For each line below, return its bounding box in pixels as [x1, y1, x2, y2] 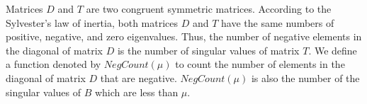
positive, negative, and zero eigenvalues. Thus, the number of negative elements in [6, 29, 362, 44]
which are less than [94, 84, 179, 99]
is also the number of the [251, 70, 360, 85]
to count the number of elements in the [175, 57, 345, 71]
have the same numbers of [221, 15, 334, 30]
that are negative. [100, 70, 177, 85]
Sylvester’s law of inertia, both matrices [6, 15, 179, 30]
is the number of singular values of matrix [117, 42, 300, 57]
